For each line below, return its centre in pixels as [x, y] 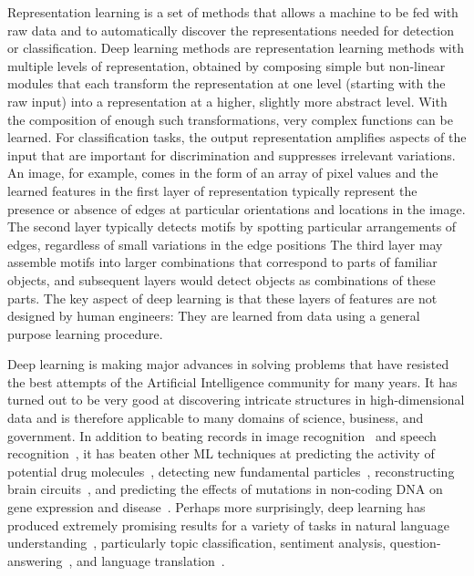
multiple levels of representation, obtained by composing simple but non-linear [227, 65]
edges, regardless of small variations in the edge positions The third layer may [225, 244]
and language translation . [150, 560]
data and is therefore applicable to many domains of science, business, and [216, 418]
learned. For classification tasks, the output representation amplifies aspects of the [237, 137]
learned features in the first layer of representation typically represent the [212, 190]
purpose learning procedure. [85, 333]
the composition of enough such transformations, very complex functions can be [230, 119]
